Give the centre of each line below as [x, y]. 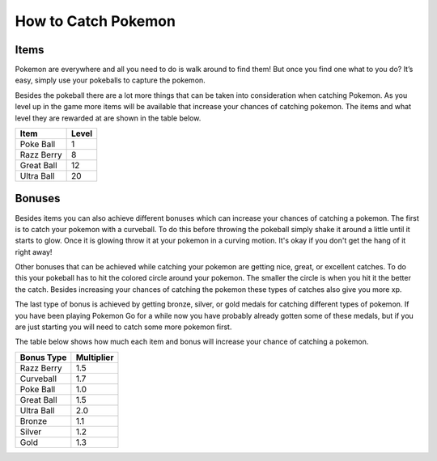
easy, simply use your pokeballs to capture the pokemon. [110, 80]
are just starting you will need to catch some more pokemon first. [123, 327]
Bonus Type [43, 357]
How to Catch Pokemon [95, 21]
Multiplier [95, 357]
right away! [34, 252]
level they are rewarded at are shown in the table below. [108, 118]
